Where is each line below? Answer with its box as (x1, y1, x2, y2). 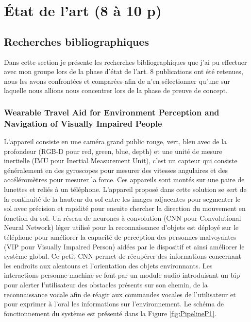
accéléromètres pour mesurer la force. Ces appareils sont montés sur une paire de (4, 174, 245, 185)
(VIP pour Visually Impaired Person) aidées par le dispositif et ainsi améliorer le (4, 241, 245, 251)
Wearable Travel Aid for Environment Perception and (4, 106, 219, 118)
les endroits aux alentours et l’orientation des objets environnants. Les (4, 260, 213, 270)
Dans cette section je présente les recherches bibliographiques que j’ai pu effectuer (4, 57, 247, 67)
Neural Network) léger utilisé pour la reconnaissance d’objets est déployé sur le (4, 222, 239, 232)
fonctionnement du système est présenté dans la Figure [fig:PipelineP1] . (4, 308, 217, 318)
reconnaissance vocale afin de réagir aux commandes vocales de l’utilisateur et (4, 289, 236, 299)
